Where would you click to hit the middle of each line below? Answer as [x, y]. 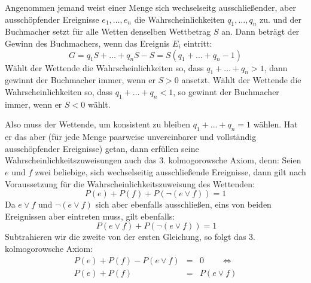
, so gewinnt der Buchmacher [226, 91]
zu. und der [281, 19]
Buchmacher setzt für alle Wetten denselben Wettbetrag [108, 31]
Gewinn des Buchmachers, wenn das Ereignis [87, 43]
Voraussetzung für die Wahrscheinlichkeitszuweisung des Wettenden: [130, 183]
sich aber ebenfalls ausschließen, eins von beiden [183, 204]
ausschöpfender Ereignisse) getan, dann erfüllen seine [102, 148]
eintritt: [198, 43]
